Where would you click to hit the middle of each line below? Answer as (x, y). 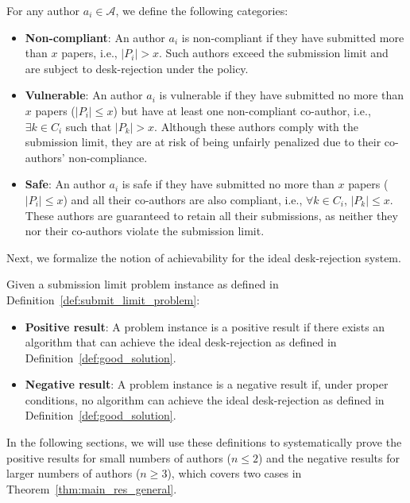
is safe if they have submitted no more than (228, 184)
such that (89, 126)
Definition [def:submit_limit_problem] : (103, 299)
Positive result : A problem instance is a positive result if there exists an (205, 326)
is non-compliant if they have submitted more (293, 37)
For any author (43, 10)
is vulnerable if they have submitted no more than (281, 95)
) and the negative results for (329, 457)
